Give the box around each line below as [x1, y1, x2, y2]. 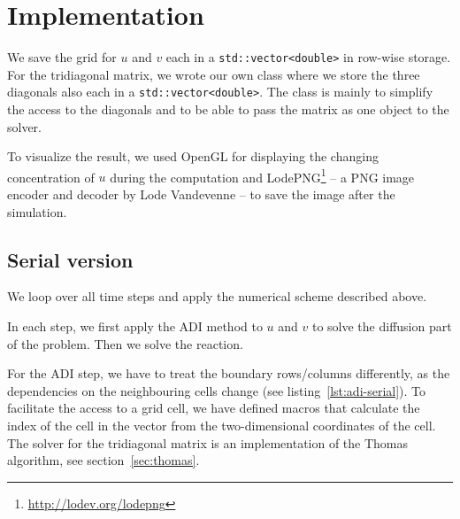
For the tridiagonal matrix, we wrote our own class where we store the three [7, 65, 420, 83]
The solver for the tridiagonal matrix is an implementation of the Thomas [7, 433, 409, 452]
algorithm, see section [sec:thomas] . [7, 451, 200, 469]
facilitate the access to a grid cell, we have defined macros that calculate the [7, 399, 420, 417]
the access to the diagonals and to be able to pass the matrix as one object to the [7, 100, 449, 119]
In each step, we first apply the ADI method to [7, 317, 263, 336]
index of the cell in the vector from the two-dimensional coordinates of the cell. [7, 416, 436, 435]
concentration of [7, 167, 95, 186]
